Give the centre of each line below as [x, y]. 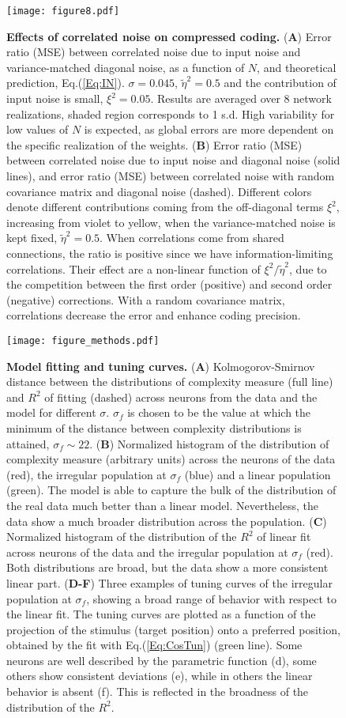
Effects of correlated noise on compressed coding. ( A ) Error [169, 36]
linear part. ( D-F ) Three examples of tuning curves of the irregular [169, 582]
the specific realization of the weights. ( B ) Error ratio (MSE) [154, 144]
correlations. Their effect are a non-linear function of [134, 268]
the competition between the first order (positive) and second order [169, 284]
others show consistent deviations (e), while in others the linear [160, 676]
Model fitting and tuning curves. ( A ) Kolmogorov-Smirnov [161, 366]
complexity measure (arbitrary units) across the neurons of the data [171, 459]
